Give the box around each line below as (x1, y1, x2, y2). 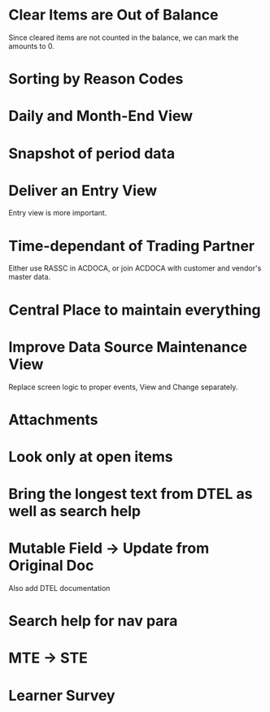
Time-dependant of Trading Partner (8, 237, 255, 255)
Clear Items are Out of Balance (8, 6, 219, 24)
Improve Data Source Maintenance (8, 337, 248, 356)
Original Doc (8, 557, 94, 575)
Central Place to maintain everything (8, 301, 262, 319)
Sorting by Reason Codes (8, 70, 184, 89)
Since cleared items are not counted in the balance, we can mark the (8, 33, 239, 42)
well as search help (8, 502, 141, 521)
